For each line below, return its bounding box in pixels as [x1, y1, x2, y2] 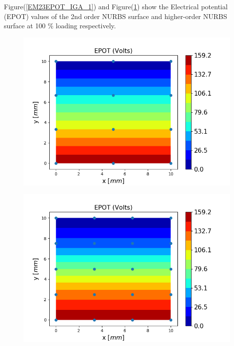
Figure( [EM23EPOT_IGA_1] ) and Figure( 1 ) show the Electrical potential [4, 1, 228, 11]
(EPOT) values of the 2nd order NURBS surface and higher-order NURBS [4, 11, 227, 21]
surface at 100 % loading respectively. [4, 20, 116, 31]
